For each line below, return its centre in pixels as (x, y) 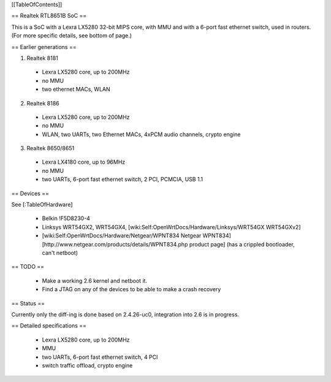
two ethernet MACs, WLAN (76, 90)
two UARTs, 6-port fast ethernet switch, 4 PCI (100, 357)
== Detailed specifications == (49, 326)
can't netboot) (60, 253)
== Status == (28, 303)
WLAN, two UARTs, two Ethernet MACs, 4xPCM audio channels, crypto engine (142, 134)
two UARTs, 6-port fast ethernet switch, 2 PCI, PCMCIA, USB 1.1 (123, 179)
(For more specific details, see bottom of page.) (71, 36)
